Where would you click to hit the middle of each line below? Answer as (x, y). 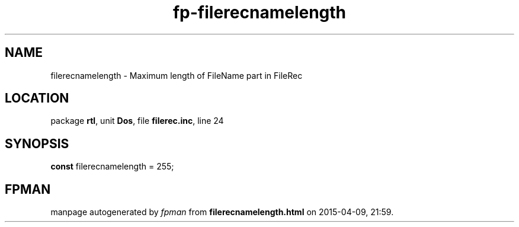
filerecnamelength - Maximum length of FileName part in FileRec (177, 75)
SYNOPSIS (37, 143)
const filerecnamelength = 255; (112, 167)
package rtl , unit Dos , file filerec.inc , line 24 (137, 121)
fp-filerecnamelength (259, 12)
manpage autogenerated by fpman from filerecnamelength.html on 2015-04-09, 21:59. (222, 212)
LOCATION (37, 98)
